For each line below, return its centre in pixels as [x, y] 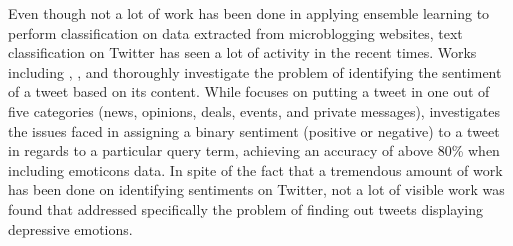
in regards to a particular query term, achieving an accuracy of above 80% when [254, 150]
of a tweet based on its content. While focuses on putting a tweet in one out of [249, 91]
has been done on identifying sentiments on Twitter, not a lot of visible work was [256, 189]
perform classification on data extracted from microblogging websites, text [235, 32]
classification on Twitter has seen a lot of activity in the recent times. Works [242, 52]
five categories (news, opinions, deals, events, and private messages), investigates [254, 110]
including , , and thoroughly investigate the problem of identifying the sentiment [255, 71]
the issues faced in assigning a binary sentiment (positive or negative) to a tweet [254, 130]
